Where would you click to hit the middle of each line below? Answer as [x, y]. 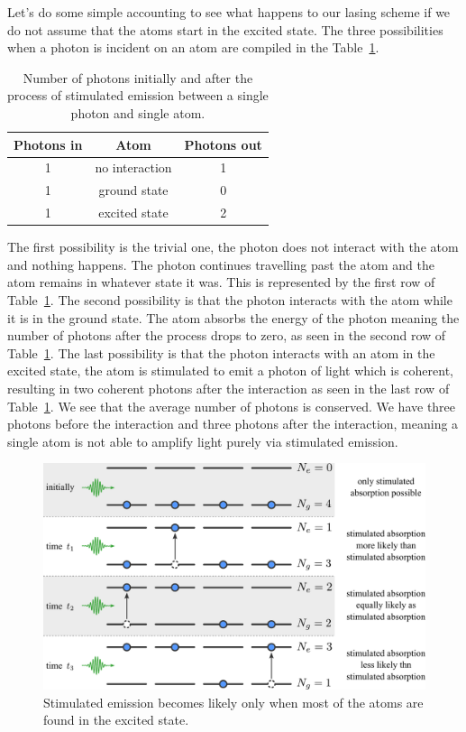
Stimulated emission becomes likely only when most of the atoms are [233, 702]
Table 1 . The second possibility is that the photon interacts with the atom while [230, 299]
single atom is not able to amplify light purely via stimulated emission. [203, 441]
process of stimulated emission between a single [138, 95]
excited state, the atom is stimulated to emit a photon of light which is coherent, [230, 371]
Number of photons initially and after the [138, 77]
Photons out [223, 144]
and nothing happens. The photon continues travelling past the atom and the [221, 264]
